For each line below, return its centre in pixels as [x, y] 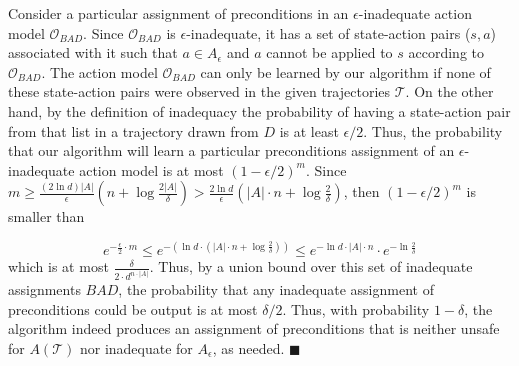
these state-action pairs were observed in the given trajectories [199, 91]
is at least [309, 130]
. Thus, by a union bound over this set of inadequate [311, 266]
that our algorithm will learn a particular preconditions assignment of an [231, 150]
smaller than [46, 216]
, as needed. [248, 347]
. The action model [99, 71]
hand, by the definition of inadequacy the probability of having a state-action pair [259, 110]
